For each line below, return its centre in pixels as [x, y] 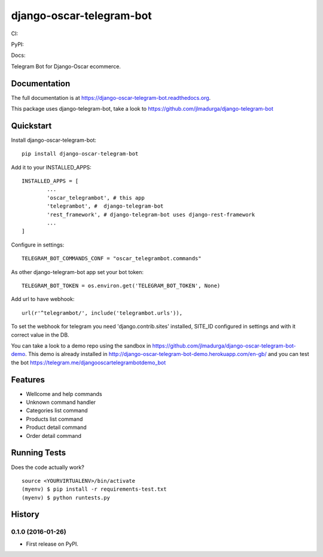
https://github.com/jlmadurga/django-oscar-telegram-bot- [224, 346]
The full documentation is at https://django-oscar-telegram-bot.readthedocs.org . [111, 98]
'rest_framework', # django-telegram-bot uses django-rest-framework [151, 214]
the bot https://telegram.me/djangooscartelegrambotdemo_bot [89, 363]
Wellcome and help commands [64, 394]
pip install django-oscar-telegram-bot [80, 154]
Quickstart [31, 126]
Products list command [54, 419]
